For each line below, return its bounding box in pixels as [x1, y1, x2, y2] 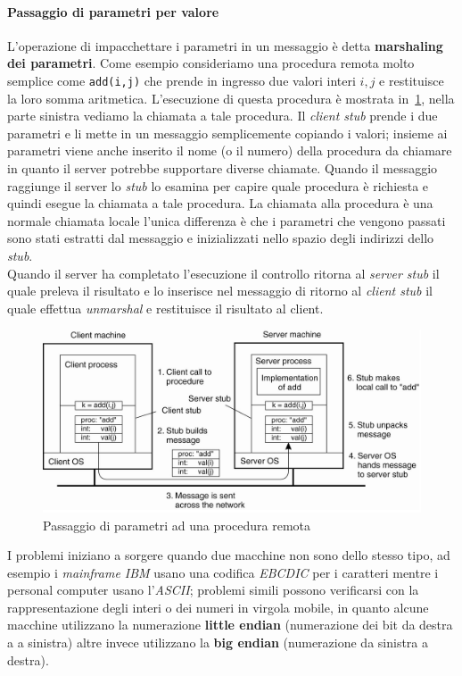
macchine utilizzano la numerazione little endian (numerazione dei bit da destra [7, 615, 453, 634]
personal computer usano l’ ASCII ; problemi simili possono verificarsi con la [7, 580, 419, 599]
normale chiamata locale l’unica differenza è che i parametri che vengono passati [7, 211, 446, 230]
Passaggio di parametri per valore [7, 2, 219, 21]
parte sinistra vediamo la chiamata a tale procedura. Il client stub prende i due [7, 106, 438, 125]
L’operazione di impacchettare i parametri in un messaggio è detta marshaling [7, 36, 443, 54]
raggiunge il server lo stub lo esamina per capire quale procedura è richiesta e [7, 176, 429, 195]
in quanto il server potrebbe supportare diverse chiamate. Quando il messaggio [7, 159, 438, 178]
